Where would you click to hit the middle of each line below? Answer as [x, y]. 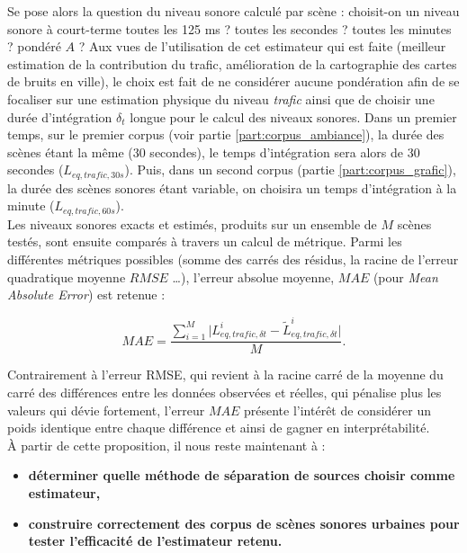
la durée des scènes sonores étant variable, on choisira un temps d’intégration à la [232, 187]
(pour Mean [405, 276]
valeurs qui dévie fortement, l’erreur [106, 410]
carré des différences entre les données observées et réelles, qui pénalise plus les [225, 392]
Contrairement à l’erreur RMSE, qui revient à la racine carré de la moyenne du [225, 375]
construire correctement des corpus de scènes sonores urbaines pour [244, 523]
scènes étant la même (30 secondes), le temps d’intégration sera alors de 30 [214, 152]
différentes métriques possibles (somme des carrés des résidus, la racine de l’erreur [233, 259]
